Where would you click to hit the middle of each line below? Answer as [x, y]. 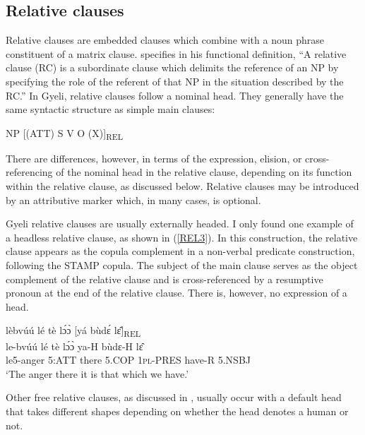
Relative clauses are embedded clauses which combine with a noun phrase [165, 40]
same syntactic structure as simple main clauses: [110, 109]
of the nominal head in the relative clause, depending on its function [204, 172]
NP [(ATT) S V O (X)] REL [64, 133]
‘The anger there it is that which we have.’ [97, 373]
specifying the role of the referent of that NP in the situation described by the [175, 81]
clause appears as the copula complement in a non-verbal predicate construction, [180, 251]
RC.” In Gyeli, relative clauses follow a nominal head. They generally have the [175, 95]
